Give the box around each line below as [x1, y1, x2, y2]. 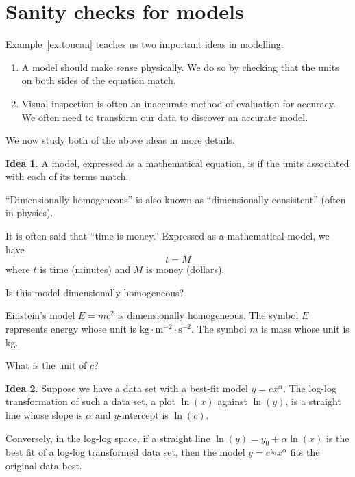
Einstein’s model [5, 308, 75, 322]
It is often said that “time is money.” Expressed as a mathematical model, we [5, 229, 330, 243]
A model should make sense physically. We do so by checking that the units [21, 60, 339, 74]
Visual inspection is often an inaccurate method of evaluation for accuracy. [21, 96, 336, 110]
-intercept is [119, 408, 169, 422]
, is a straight [285, 394, 341, 409]
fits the [290, 445, 320, 459]
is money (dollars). [146, 262, 225, 276]
